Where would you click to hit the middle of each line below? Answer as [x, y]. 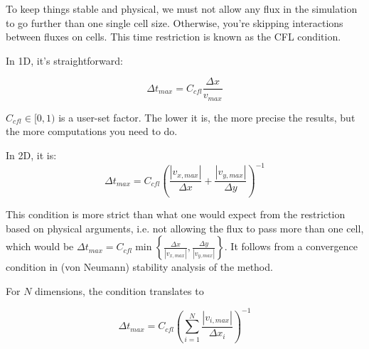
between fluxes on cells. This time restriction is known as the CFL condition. [173, 37]
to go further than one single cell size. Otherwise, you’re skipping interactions [175, 22]
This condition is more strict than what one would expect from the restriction [176, 214]
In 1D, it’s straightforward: [64, 60]
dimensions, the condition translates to [119, 290]
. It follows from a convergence [291, 246]
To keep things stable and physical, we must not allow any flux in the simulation [182, 9]
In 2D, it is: [31, 155]
